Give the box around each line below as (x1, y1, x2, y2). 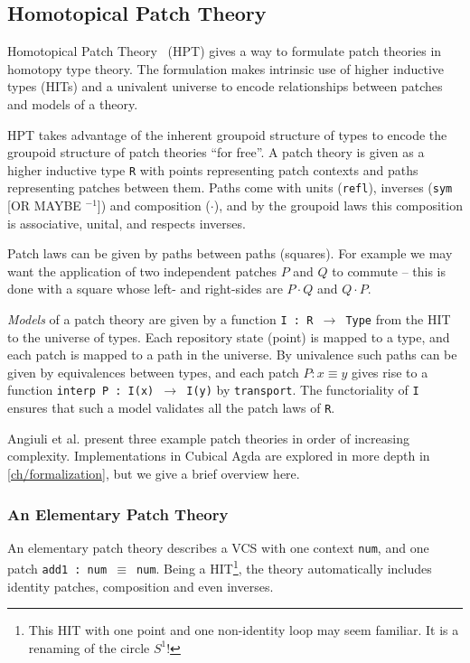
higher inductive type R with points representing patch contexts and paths (7, 160, 418, 179)
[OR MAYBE (7, 196, 81, 215)
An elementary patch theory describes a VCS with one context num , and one (7, 537, 429, 556)
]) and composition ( (97, 196, 211, 215)
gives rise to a (352, 362, 428, 381)
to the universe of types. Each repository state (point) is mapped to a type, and (7, 327, 450, 346)
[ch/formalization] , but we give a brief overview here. (7, 463, 300, 482)
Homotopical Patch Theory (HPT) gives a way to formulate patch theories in (7, 42, 442, 61)
